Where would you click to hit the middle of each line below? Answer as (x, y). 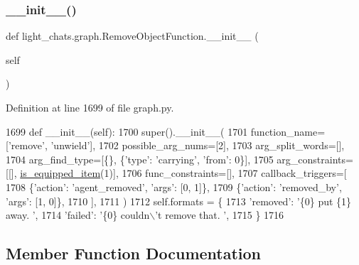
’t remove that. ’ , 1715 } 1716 (220, 215)
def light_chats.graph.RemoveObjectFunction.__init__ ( (132, 36)
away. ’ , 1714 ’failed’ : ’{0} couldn (78, 215)
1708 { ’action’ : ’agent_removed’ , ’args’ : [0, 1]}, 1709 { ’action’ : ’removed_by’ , (174, 186)
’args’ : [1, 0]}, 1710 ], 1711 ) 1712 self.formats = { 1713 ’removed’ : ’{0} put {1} (179, 201)
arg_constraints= (315, 159)
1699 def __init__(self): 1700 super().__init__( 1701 (127, 131)
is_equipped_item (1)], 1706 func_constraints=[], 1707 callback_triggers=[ (183, 173)
